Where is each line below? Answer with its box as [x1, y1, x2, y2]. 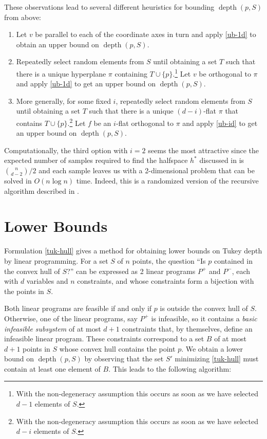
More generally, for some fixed [16, 95, 111, 106]
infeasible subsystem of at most [4, 323, 101, 334]
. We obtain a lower [181, 343, 243, 354]
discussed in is [199, 155, 244, 166]
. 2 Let [67, 116, 86, 128]
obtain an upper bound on [16, 39, 99, 49]
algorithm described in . [4, 185, 80, 196]
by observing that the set [84, 353, 164, 364]
